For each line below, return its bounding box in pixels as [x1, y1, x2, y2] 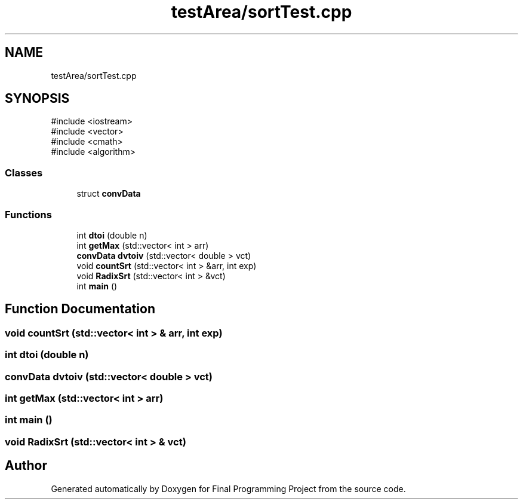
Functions [5, 208, 52, 221]
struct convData [76, 188, 141, 199]
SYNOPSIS [5, 91, 70, 106]
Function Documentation [5, 301, 155, 317]
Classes [5, 166, 43, 179]
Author [5, 458, 47, 474]
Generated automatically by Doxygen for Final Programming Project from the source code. [51, 483, 406, 494]
